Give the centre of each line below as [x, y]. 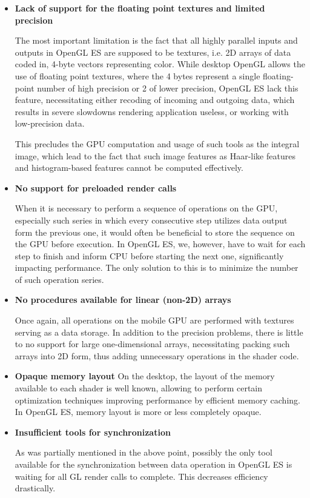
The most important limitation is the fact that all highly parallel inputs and [156, 40]
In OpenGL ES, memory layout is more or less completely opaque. [138, 412]
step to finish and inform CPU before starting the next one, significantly [149, 255]
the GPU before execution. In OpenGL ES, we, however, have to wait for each [160, 244]
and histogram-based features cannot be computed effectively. [129, 168]
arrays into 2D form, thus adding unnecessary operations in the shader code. [157, 355]
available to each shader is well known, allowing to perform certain [139, 388]
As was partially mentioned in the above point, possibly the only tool [143, 452]
